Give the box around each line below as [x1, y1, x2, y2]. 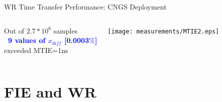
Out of [4, 25, 25, 35]
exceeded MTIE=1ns [4, 44, 68, 55]
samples [53, 25, 78, 35]
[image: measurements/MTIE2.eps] [107, 27, 219, 35]
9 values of [8, 35, 46, 45]
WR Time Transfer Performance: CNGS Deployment [4, 1, 167, 11]
